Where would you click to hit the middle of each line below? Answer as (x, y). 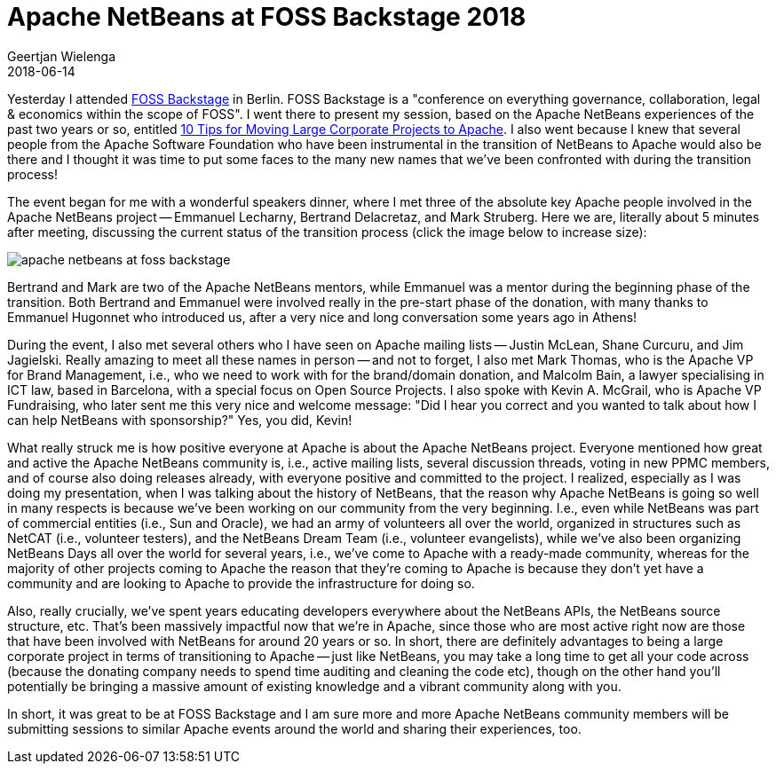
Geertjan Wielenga (62, 56)
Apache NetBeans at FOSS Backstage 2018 (267, 17)
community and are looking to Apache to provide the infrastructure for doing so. (241, 583)
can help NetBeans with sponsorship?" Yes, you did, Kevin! (180, 420)
